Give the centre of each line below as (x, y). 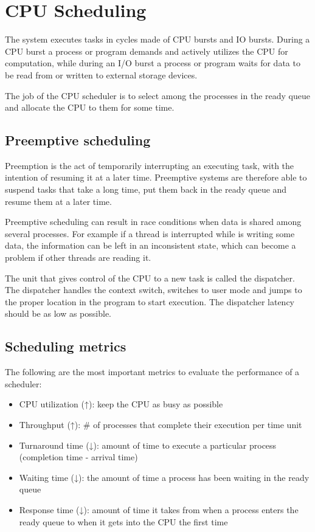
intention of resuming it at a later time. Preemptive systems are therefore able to (156, 177)
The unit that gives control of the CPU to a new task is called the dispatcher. (150, 278)
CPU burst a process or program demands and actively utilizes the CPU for (147, 51)
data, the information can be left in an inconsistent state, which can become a (151, 245)
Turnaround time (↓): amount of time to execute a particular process (148, 445)
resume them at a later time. (58, 201)
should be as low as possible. (58, 313)
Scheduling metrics (66, 346)
